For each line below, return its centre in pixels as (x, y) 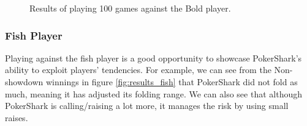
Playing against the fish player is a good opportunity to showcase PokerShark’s (153, 58)
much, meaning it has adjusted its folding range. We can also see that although (153, 93)
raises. (17, 117)
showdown (24, 82)
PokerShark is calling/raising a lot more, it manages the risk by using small (147, 106)
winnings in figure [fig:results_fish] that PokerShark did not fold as (172, 82)
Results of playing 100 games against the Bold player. (130, 8)
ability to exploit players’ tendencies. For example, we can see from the (138, 70)
